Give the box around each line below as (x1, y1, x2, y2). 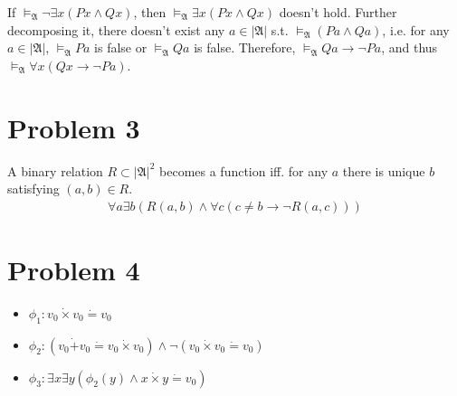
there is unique (342, 161, 425, 180)
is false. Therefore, (194, 38, 296, 57)
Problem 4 (7, 250, 140, 288)
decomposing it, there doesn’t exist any (7, 20, 225, 39)
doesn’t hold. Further (279, 3, 397, 21)
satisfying (7, 179, 60, 198)
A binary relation (7, 161, 103, 180)
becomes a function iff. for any (159, 161, 328, 180)
